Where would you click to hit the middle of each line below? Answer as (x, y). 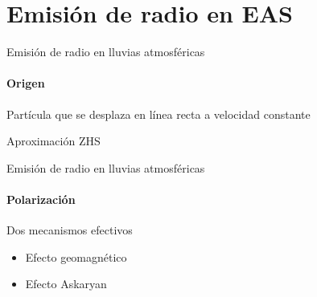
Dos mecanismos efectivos (70, 230)
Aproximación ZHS (54, 141)
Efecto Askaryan (66, 284)
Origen (26, 83)
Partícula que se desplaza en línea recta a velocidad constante (158, 114)
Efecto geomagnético (76, 256)
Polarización (41, 199)
